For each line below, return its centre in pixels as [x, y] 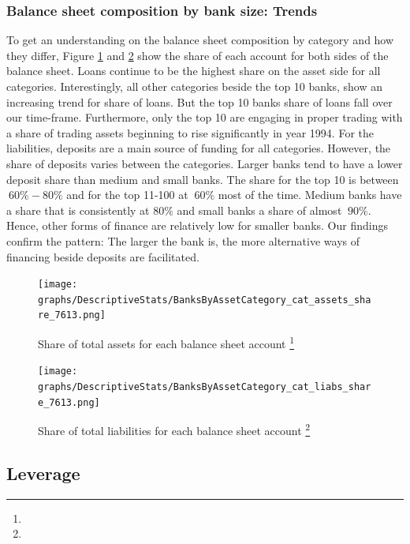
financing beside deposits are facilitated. [103, 256]
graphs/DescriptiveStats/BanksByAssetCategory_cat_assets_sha [205, 300]
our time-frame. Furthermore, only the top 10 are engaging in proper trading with [205, 117]
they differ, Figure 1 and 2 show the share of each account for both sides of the [198, 55]
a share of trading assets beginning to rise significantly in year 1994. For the [190, 132]
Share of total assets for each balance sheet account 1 [166, 342]
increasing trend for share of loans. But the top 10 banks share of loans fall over [199, 101]
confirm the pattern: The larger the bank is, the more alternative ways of [183, 240]
